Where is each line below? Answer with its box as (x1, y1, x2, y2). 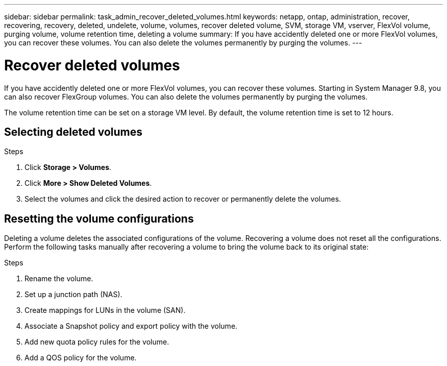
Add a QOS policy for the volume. (24, 353, 137, 362)
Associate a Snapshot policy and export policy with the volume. (24, 322, 238, 331)
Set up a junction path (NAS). (24, 290, 122, 299)
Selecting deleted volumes (4, 125, 142, 138)
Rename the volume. (24, 274, 93, 283)
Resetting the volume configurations (4, 212, 194, 225)
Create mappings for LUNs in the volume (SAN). (24, 306, 186, 315)
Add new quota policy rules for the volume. (24, 337, 169, 347)
